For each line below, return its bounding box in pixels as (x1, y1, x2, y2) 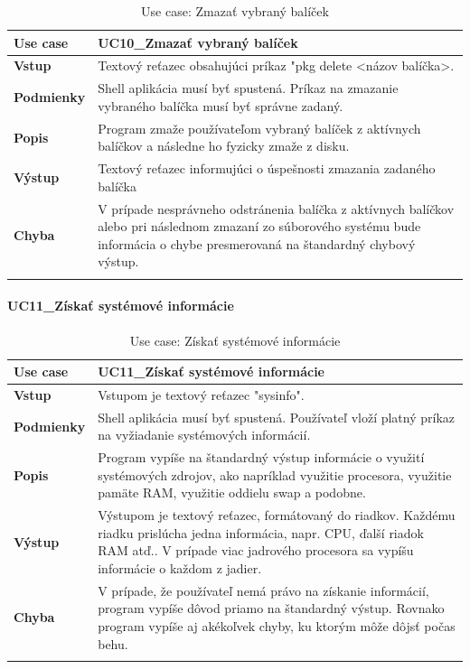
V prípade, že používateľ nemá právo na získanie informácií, (98, 581, 429, 599)
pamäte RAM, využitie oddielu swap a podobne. (98, 483, 366, 502)
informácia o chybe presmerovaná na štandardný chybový (98, 234, 416, 253)
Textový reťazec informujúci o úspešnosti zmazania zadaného (98, 159, 436, 178)
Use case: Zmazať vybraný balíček (141, 2, 329, 20)
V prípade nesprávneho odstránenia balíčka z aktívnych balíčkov (98, 199, 455, 218)
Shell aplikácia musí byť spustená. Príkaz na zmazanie (98, 79, 399, 98)
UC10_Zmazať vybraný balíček (98, 33, 298, 51)
